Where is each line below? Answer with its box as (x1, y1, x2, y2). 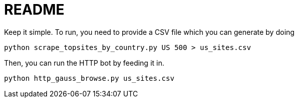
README (4, 1, 65, 18)
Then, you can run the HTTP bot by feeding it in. (4, 58, 165, 67)
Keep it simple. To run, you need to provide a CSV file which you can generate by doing (4, 27, 295, 36)
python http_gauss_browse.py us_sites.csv (4, 74, 175, 82)
